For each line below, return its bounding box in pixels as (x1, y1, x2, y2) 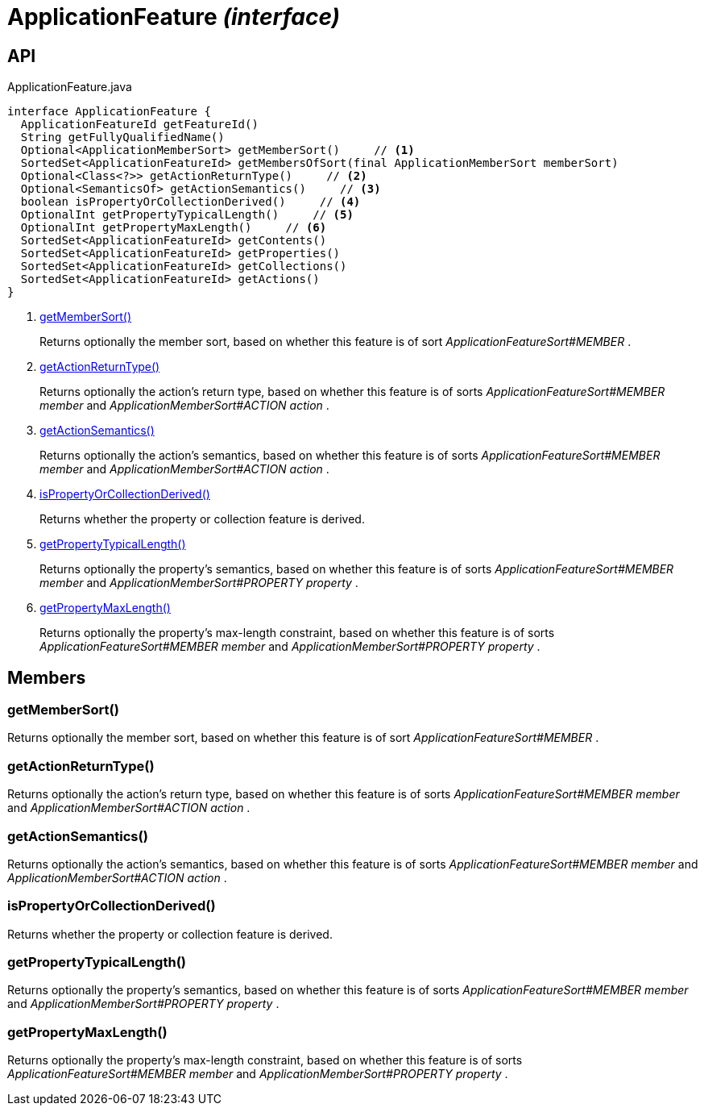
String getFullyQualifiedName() (20, 131, 225, 144)
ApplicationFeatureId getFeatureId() (20, 118, 259, 131)
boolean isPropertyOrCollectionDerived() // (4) (20, 195, 361, 209)
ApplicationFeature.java (7, 80, 132, 94)
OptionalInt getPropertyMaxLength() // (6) (20, 221, 327, 235)
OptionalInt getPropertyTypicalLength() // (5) (20, 208, 354, 222)
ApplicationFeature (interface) (7, 3, 341, 31)
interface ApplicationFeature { (7, 105, 211, 119)
